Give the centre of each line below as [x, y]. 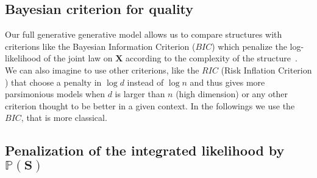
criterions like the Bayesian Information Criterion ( [100, 46]
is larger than [140, 94]
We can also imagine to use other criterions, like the [102, 70]
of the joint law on [78, 58]
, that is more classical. [64, 118]
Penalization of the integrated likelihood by [145, 150]
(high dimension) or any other [232, 94]
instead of [145, 82]
